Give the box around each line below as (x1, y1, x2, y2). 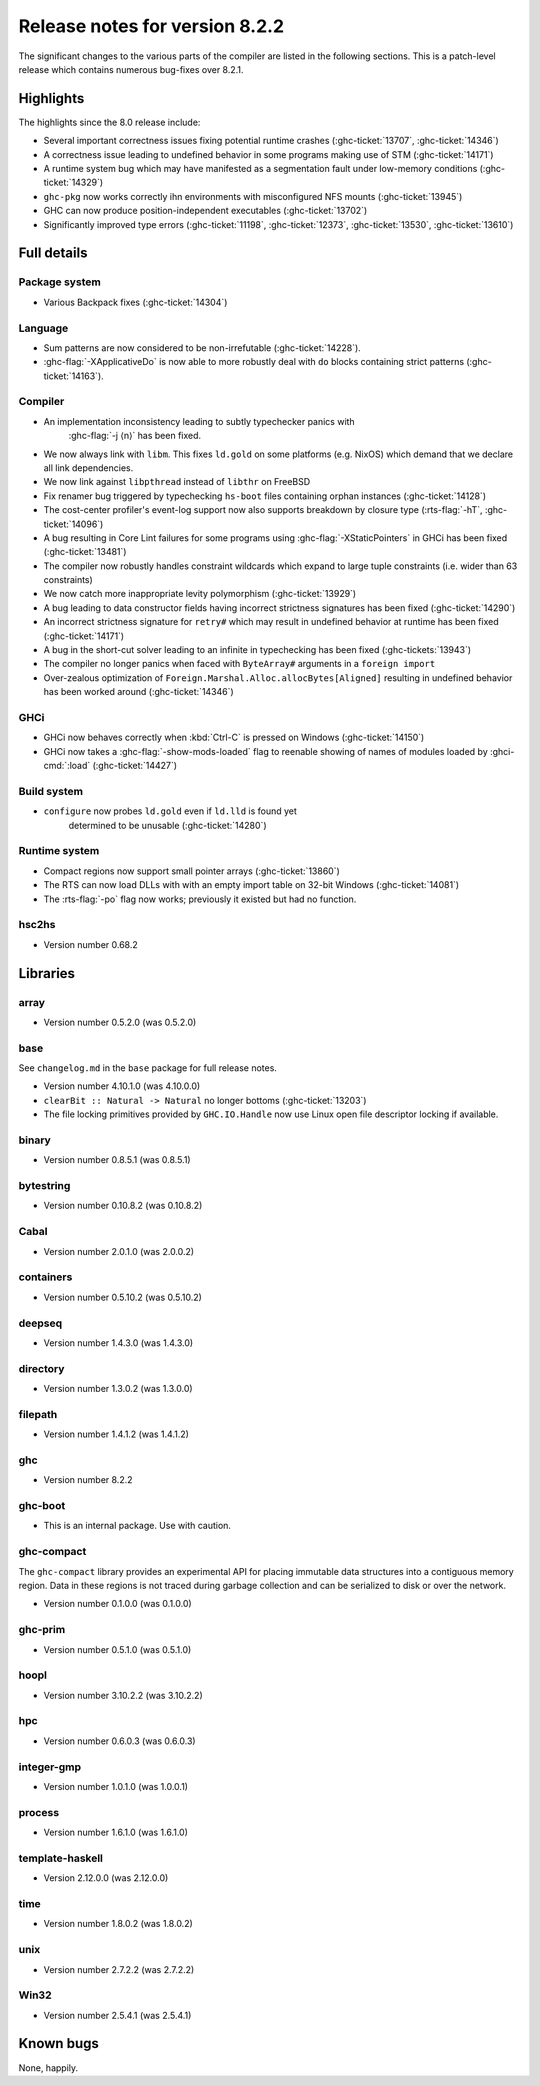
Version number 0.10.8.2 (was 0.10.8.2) (43, 1200, 203, 1212)
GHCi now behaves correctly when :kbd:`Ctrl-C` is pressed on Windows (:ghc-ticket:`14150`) (43, 731, 425, 744)
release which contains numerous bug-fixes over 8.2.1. (18, 63, 244, 75)
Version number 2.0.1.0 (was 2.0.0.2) (43, 1245, 195, 1257)
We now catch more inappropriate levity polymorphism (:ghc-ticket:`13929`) (43, 588, 357, 600)
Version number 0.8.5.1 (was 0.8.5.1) (43, 1154, 191, 1166)
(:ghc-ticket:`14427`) (92, 760, 178, 772)
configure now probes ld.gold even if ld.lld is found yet (43, 805, 297, 817)
